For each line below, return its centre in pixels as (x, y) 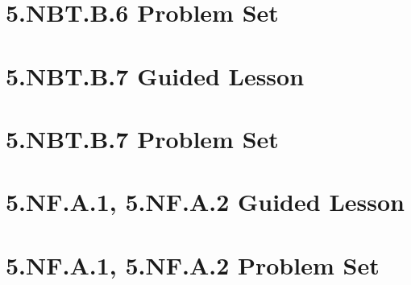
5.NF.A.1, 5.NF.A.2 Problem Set (193, 264)
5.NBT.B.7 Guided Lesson (155, 75)
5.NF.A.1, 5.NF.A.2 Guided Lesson (205, 202)
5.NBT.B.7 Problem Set (142, 138)
